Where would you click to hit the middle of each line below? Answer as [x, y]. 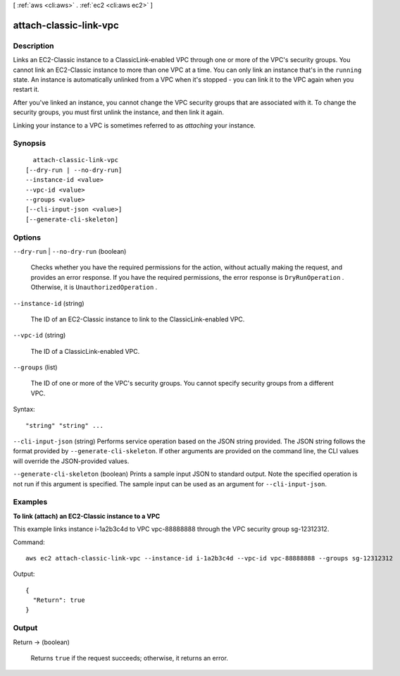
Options [27, 238]
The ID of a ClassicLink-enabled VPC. [85, 351]
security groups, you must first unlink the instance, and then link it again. [119, 112]
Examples [30, 502]
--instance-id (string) [49, 303]
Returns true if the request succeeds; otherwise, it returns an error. [130, 658]
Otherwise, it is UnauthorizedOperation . [94, 287]
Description [33, 46]
